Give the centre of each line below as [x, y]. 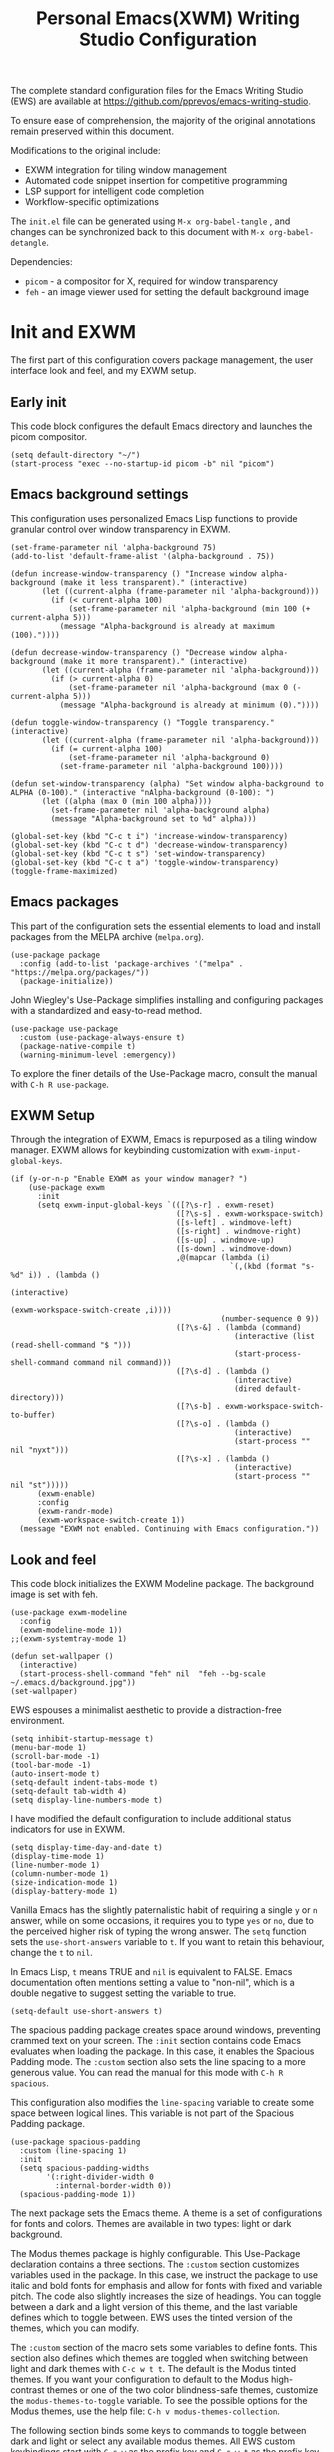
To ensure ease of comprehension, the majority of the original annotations [163, 121]
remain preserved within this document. [92, 131]
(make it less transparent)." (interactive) [153, 582]
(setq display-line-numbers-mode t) [86, 1800]
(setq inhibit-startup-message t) [82, 1739]
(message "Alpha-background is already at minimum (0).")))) [189, 705]
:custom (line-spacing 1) [73, 2151]
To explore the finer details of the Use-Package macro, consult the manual [164, 1073]
